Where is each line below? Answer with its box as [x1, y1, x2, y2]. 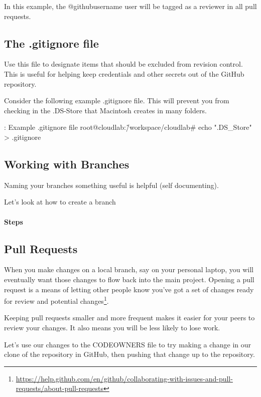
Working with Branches [4, 156, 129, 171]
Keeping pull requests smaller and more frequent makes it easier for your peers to [4, 312, 255, 323]
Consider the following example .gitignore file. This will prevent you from [4, 95, 229, 106]
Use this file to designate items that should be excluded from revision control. [4, 59, 243, 69]
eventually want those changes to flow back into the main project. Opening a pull [4, 274, 254, 284]
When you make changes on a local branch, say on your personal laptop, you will [4, 264, 253, 275]
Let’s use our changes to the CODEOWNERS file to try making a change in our [4, 339, 251, 349]
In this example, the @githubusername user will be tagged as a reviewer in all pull [4, 1, 257, 11]
